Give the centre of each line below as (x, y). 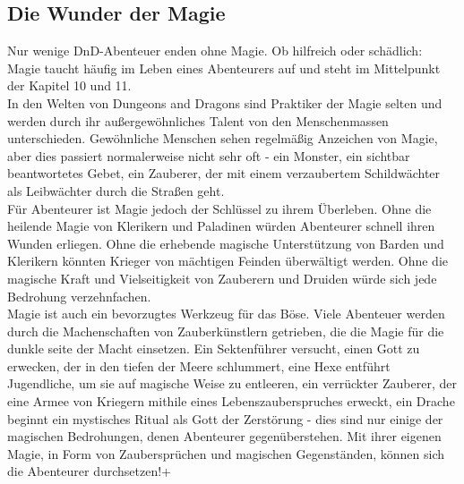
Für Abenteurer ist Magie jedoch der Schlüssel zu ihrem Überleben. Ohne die (219, 208)
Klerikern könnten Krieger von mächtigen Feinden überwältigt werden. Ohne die (228, 261)
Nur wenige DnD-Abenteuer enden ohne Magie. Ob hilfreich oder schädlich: (215, 51)
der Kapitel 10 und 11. (69, 85)
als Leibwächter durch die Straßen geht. (116, 190)
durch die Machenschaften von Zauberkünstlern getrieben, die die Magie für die (226, 331)
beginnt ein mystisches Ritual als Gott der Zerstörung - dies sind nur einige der (225, 418)
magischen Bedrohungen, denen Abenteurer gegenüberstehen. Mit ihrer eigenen (224, 436)
